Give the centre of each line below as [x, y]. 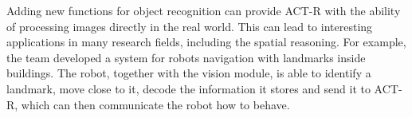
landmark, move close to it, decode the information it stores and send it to [188, 88]
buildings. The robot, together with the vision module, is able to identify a [189, 73]
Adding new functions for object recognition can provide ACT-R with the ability [204, 10]
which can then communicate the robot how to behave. [155, 104]
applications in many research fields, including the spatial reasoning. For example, [206, 42]
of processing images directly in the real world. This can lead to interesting [190, 26]
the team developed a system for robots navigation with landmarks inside [186, 57]
